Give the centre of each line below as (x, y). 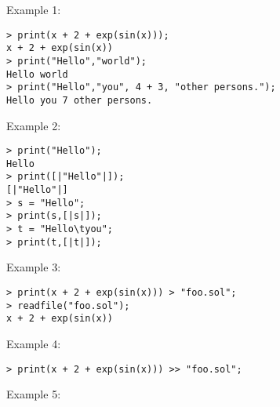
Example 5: (34, 394)
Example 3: (34, 267)
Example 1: (34, 9)
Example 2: (34, 125)
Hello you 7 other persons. (80, 100)
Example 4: (34, 343)
